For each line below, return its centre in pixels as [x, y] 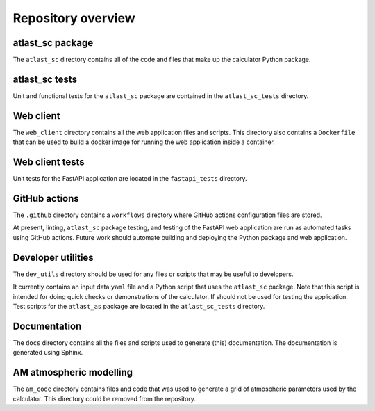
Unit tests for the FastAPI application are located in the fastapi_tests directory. [130, 179]
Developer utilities [53, 257]
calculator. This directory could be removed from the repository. [104, 398]
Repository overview [74, 18]
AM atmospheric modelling [73, 372]
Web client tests [49, 162]
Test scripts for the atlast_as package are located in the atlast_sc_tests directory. [139, 306]
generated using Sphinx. [48, 353]
